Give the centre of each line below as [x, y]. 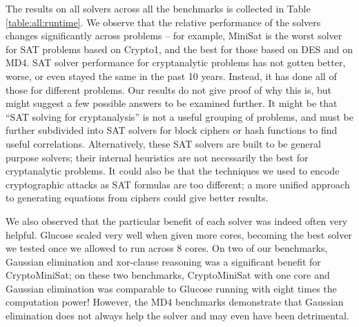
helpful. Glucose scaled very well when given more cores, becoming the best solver [179, 234]
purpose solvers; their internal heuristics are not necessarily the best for [157, 157]
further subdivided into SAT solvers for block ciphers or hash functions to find [172, 130]
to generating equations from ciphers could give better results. [137, 198]
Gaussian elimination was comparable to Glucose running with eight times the [171, 288]
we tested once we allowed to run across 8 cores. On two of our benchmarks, [167, 248]
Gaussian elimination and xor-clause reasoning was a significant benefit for [163, 261]
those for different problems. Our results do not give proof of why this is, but [169, 89]
